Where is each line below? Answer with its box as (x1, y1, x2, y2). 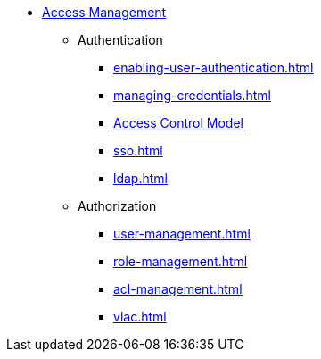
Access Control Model (113, 115, 243, 130)
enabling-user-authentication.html (113, 60, 314, 75)
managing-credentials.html (113, 88, 271, 103)
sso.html (113, 143, 163, 158)
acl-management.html (113, 281, 243, 296)
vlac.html (113, 309, 167, 324)
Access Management (42, 4, 167, 20)
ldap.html (113, 171, 168, 186)
